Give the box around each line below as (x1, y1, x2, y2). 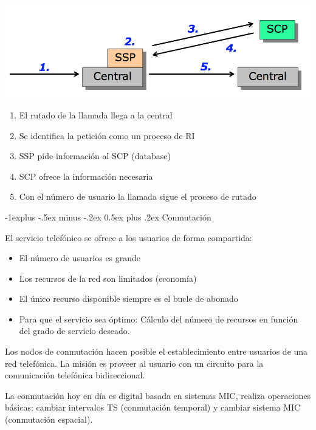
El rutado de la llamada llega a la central (19, 108, 173, 121)
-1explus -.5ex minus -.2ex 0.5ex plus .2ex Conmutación (5, 210, 211, 223)
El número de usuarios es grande (19, 251, 141, 264)
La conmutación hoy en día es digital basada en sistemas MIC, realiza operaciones (5, 389, 311, 401)
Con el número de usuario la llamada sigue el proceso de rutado (19, 190, 256, 203)
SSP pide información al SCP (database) (19, 149, 171, 162)
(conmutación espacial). (5, 413, 93, 426)
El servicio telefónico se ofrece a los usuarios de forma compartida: (5, 231, 252, 244)
